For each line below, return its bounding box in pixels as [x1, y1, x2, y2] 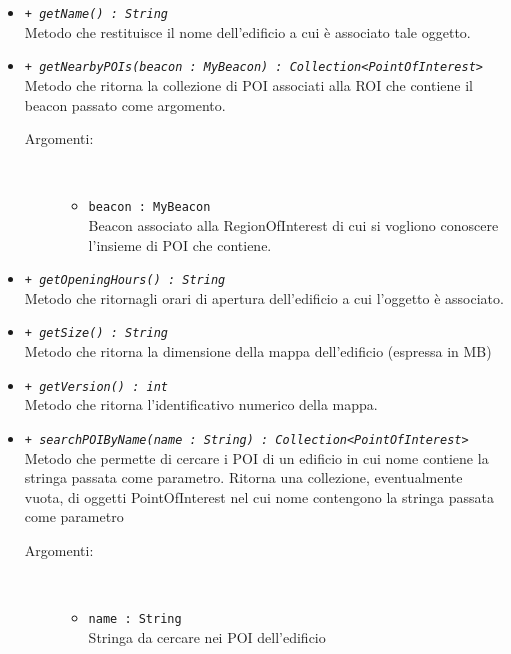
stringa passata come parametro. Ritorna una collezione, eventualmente [24, 467, 463, 488]
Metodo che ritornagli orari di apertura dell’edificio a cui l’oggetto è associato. [24, 287, 504, 308]
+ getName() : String [24, 7, 168, 21]
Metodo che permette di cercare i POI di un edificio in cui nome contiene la [24, 447, 489, 468]
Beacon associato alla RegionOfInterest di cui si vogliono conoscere [88, 214, 499, 235]
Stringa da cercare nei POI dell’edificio [88, 626, 326, 647]
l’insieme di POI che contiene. [88, 234, 272, 255]
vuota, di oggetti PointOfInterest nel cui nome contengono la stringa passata [24, 486, 494, 507]
